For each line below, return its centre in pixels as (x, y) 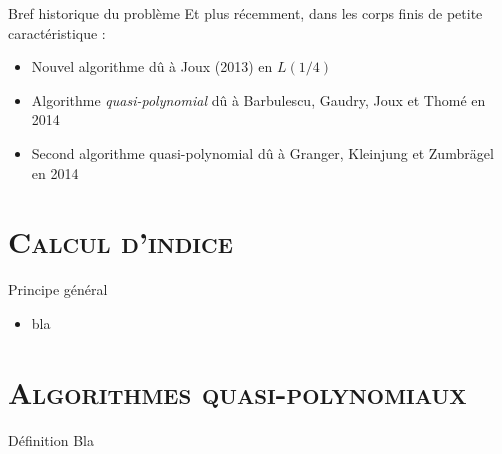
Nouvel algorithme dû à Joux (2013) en (152, 66)
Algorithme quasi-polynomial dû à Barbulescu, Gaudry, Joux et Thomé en (258, 99)
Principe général (58, 289)
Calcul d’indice (120, 241)
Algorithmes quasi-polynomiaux (237, 391)
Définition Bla (51, 439)
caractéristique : (57, 32)
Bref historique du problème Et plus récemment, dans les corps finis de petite (245, 13)
